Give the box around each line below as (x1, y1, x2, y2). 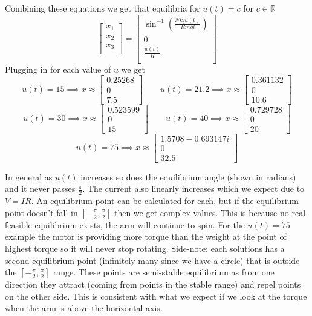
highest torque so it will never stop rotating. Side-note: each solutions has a (5, 242, 285, 254)
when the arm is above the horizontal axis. (5, 301, 163, 314)
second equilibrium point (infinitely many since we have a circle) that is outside (5, 254, 300, 266)
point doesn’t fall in (5, 206, 78, 219)
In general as (5, 170, 53, 183)
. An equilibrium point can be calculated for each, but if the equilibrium (31, 194, 299, 207)
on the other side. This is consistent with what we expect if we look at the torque (5, 289, 307, 302)
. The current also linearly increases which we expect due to (82, 182, 305, 195)
